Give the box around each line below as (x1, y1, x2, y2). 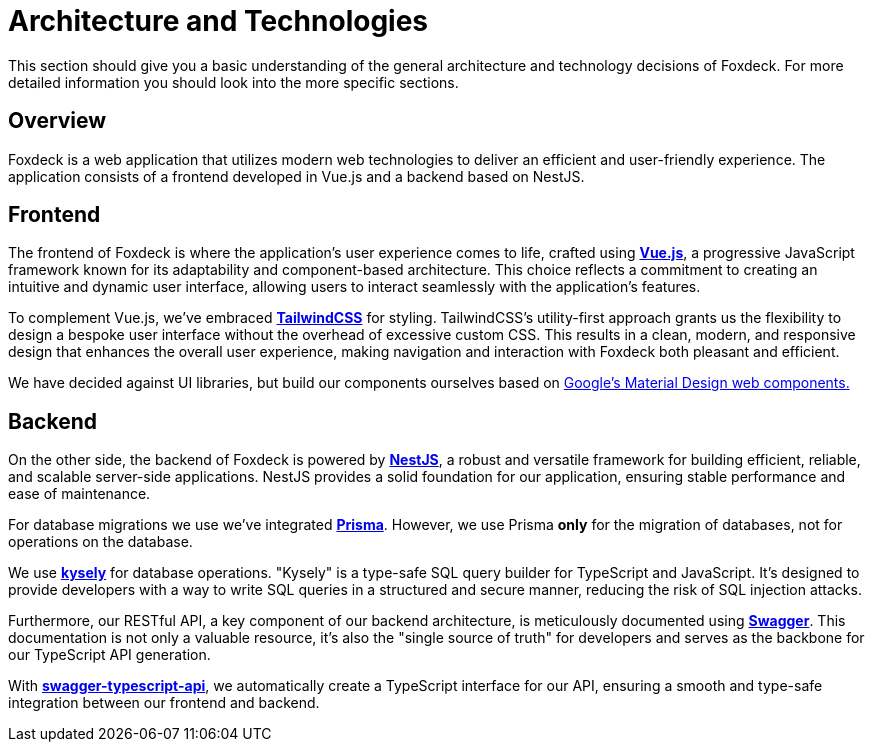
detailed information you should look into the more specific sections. (8, 73, 459, 91)
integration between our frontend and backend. (8, 694, 320, 712)
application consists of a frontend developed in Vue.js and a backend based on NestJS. (8, 167, 585, 185)
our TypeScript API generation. (8, 646, 211, 664)
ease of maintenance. (8, 485, 151, 503)
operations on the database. (8, 533, 193, 551)
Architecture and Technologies (8, 4, 429, 38)
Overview (8, 108, 107, 134)
